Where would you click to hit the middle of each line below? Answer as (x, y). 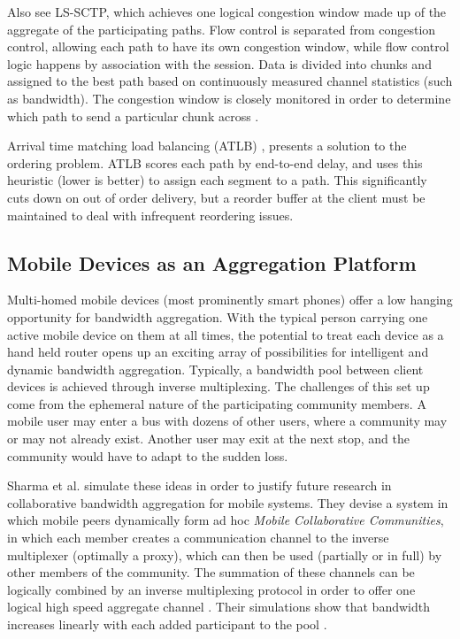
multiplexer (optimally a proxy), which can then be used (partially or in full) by (225, 554)
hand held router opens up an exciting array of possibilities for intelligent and (218, 352)
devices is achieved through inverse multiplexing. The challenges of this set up (218, 386)
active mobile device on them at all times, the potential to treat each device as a (226, 334)
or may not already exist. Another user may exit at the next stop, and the (208, 439)
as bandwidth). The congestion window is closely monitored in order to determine (229, 98)
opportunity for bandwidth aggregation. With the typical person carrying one (218, 316)
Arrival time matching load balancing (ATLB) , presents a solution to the (207, 146)
